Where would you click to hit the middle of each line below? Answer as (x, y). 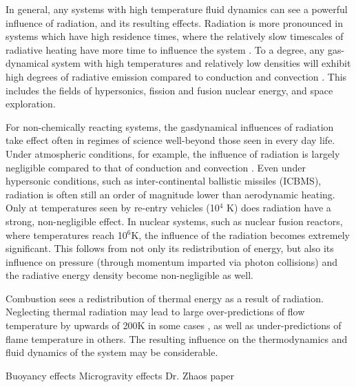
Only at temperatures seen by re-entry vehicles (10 (113, 208)
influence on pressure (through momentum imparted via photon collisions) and (171, 261)
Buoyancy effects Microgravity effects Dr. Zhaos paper (120, 375)
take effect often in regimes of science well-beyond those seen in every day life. (170, 140)
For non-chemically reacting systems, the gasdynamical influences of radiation (170, 126)
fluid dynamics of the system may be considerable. (112, 352)
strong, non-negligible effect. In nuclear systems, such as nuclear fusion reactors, (174, 221)
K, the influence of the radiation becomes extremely (240, 234)
